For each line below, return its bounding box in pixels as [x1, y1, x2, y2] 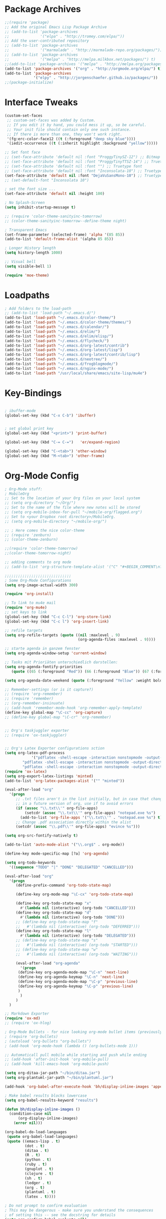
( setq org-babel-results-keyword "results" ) [4, 1098, 98, 1103]
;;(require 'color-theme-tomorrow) [4, 546, 78, 551]
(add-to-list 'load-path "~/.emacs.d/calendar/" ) [4, 325, 110, 330]
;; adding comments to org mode [4, 560, 71, 565]
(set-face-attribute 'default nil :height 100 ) [4, 191, 105, 196]
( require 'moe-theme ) [4, 272, 50, 278]
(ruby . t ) [24, 1162, 48, 1167]
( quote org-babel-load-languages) [6, 1134, 78, 1139]
